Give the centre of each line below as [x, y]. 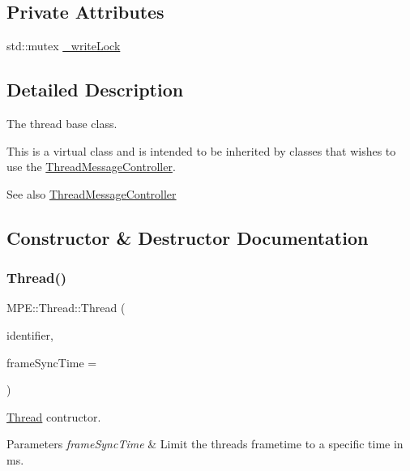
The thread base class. [62, 123]
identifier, [30, 334]
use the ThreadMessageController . [91, 167]
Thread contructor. [54, 416]
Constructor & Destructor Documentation [188, 237]
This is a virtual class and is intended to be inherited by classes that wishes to [201, 150]
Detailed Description [95, 90]
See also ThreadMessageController [92, 193]
